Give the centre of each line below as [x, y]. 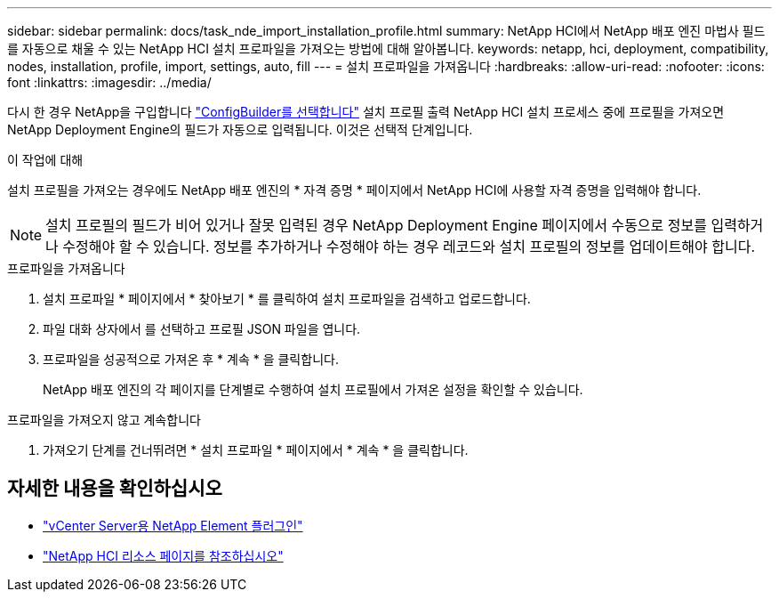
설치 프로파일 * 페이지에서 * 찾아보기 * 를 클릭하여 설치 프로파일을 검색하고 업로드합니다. [287, 299]
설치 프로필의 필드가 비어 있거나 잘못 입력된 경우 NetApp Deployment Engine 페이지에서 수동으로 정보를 [376, 225]
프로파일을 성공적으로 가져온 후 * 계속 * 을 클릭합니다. [191, 359]
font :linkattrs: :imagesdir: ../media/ [109, 82]
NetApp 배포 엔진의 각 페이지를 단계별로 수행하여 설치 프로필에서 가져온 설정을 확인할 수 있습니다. [313, 389]
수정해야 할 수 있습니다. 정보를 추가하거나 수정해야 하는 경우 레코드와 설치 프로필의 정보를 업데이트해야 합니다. [409, 247]
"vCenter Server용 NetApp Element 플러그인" [173, 525]
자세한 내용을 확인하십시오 [115, 489]
